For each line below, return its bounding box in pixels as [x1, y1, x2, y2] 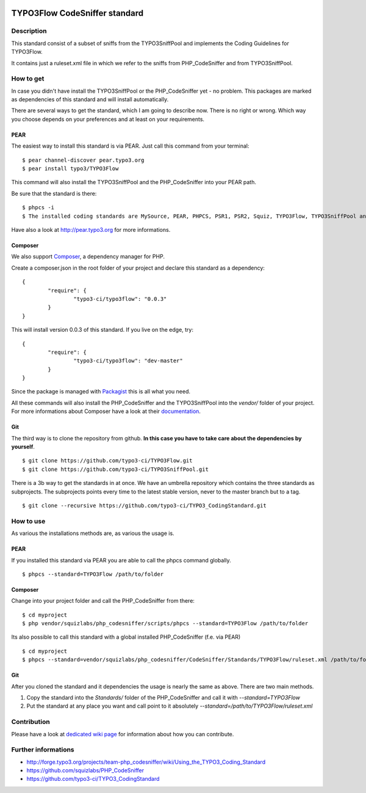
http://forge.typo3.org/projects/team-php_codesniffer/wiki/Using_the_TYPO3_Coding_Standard [26, 758, 265, 766]
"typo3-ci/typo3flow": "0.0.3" [73, 295, 167, 302]
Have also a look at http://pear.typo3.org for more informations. [11, 226, 171, 233]
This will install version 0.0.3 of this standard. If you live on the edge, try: [11, 326, 193, 334]
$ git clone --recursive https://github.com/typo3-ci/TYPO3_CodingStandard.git [22, 502, 267, 509]
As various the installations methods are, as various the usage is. [11, 529, 174, 537]
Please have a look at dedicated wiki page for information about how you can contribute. [11, 730, 234, 737]
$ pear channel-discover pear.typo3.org [22, 156, 145, 163]
